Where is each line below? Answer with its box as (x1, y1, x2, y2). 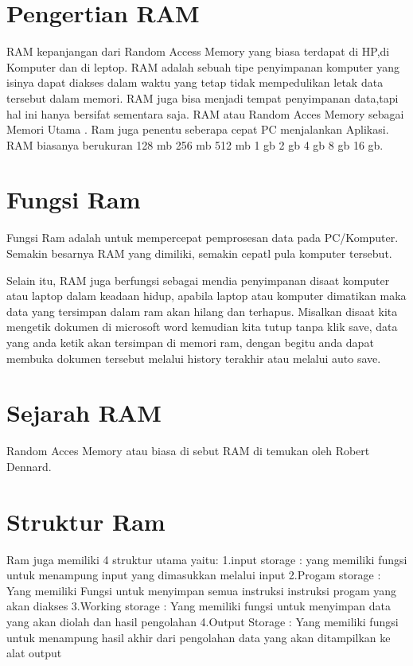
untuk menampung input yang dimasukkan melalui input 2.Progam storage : (6, 567, 381, 583)
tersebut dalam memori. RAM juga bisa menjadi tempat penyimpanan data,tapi (6, 89, 399, 106)
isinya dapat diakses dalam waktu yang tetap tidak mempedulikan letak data (6, 74, 384, 91)
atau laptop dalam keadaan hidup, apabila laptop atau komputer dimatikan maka (6, 287, 407, 304)
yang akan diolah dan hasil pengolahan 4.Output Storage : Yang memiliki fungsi (6, 613, 399, 629)
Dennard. (6, 458, 52, 474)
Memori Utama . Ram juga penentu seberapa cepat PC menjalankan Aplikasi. (6, 121, 389, 138)
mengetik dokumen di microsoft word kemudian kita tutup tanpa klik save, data (6, 318, 398, 335)
